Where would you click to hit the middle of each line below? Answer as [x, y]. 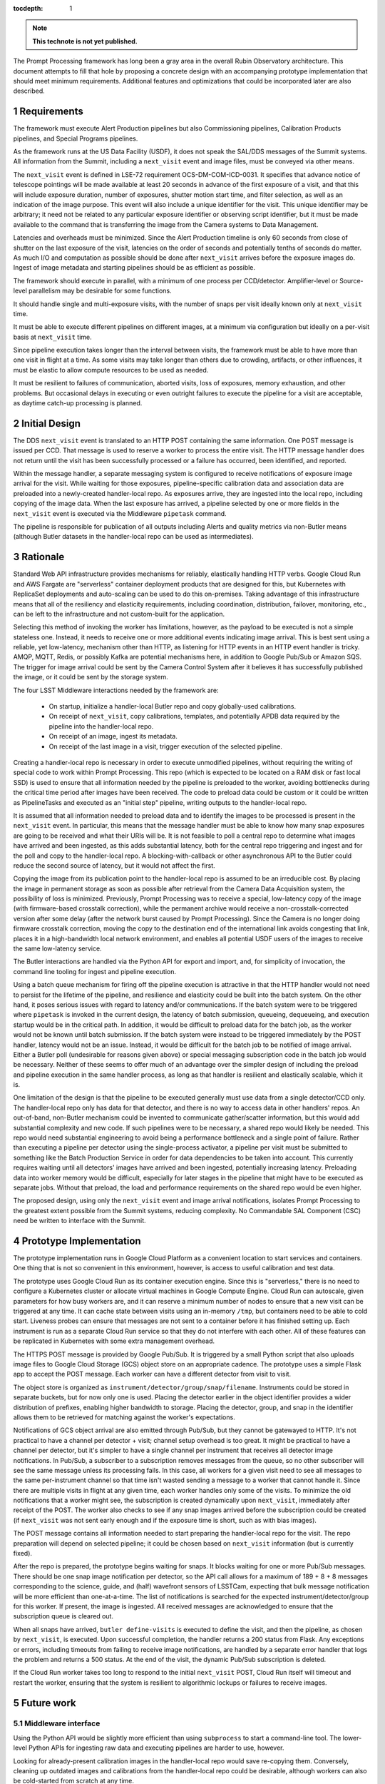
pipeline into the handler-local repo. [101, 726]
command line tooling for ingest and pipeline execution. [94, 971]
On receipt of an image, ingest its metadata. [113, 736]
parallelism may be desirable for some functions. [100, 291]
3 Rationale [39, 557]
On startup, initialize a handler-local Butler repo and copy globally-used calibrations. [173, 706]
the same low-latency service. [58, 948]
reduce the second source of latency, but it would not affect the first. [114, 865]
